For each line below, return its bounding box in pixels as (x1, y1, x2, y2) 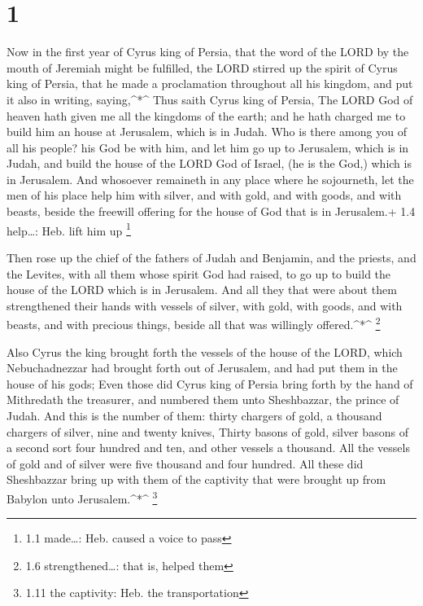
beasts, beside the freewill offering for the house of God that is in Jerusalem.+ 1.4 (7, 203, 416, 220)
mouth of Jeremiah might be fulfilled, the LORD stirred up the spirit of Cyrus (7, 59, 398, 76)
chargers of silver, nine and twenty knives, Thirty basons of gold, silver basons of (7, 423, 408, 440)
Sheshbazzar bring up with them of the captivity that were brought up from (7, 471, 386, 488)
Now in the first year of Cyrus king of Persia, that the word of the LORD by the (7, 43, 409, 60)
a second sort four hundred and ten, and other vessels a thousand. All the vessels (7, 439, 410, 456)
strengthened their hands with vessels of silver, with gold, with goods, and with (7, 296, 403, 314)
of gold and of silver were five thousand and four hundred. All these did (7, 455, 364, 472)
